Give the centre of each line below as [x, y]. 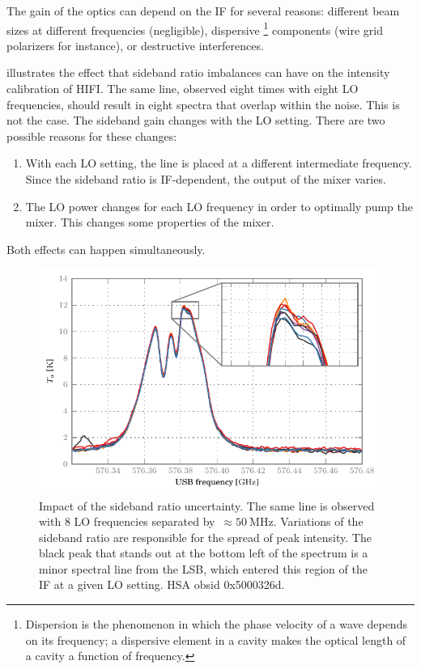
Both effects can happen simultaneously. [106, 249]
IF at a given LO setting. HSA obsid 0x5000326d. [162, 584]
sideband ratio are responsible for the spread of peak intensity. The [205, 537]
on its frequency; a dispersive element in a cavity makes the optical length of [216, 639]
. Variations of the [318, 521]
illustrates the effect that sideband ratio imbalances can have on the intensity [198, 72]
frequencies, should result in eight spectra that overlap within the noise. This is [203, 104]
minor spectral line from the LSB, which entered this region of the [203, 568]
